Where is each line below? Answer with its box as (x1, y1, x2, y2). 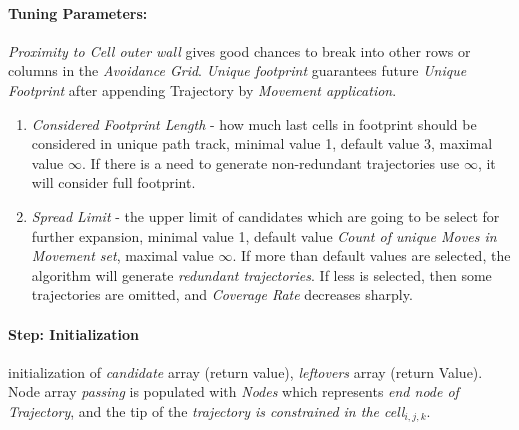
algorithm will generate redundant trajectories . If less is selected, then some (31, 264, 492, 285)
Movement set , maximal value (31, 245, 214, 266)
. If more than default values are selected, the (232, 245, 511, 266)
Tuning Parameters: (8, 2, 148, 23)
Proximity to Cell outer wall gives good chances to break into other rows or (8, 40, 471, 61)
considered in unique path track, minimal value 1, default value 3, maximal (31, 133, 493, 154)
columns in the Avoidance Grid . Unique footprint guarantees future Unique (8, 60, 467, 81)
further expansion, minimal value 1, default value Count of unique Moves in (31, 225, 497, 246)
